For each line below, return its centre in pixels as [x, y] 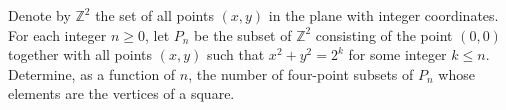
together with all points [80, 54]
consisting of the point [384, 34]
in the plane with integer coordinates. [383, 15]
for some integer [397, 54]
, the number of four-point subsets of [301, 73]
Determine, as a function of [92, 73]
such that [235, 54]
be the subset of [243, 34]
